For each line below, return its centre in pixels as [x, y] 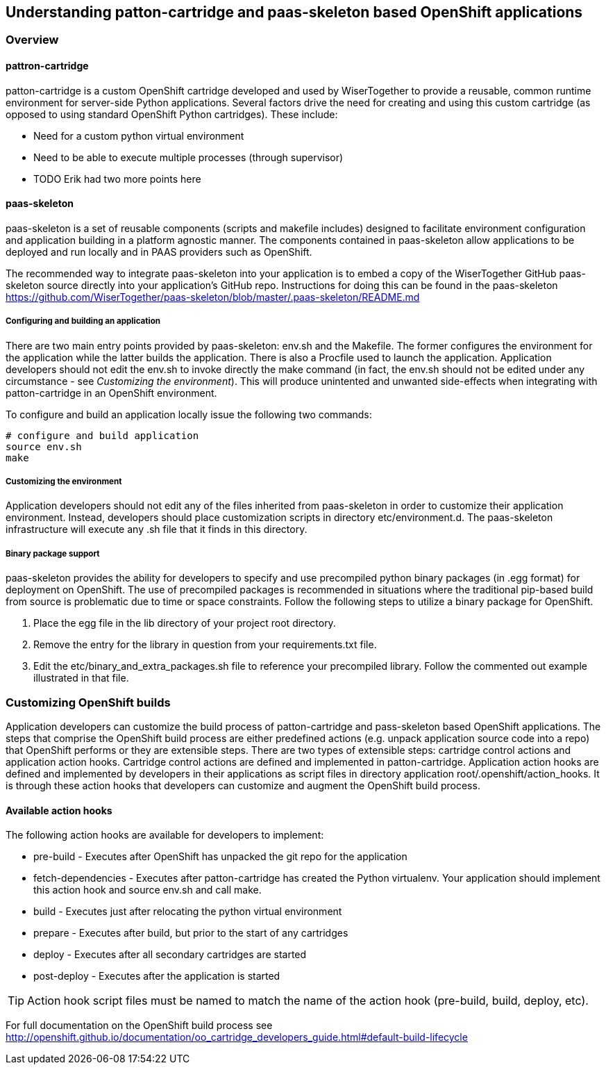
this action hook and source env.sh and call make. [148, 890]
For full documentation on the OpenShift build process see [139, 1026]
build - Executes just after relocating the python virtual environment [188, 912]
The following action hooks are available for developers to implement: [165, 835]
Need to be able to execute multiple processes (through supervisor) [188, 157]
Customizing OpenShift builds [88, 702]
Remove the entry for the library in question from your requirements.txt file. [205, 645]
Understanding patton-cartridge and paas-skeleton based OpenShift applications [294, 12]
